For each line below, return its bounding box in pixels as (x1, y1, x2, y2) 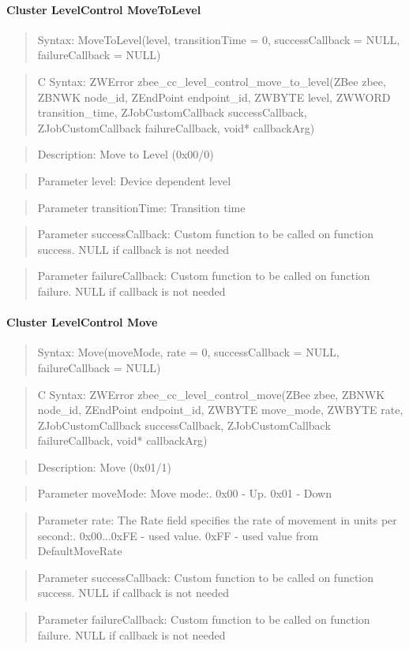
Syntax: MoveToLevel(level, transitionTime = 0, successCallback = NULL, (37, 31, 400, 47)
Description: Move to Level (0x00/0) (37, 146, 214, 162)
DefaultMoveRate (37, 543, 122, 559)
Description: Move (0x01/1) (37, 458, 171, 475)
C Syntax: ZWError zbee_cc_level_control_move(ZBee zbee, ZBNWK (37, 386, 385, 402)
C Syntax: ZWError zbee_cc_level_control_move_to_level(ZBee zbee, (37, 73, 386, 89)
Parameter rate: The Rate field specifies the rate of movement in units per (37, 512, 397, 528)
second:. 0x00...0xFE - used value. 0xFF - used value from (37, 527, 319, 543)
